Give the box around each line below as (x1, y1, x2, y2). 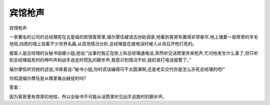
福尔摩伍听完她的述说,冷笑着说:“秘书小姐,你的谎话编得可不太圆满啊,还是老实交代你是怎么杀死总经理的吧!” (9, 66, 225, 72)
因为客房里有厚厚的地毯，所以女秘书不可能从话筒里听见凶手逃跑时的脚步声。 (9, 94, 167, 100)
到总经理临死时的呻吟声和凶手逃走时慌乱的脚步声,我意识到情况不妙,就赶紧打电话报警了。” (9, 57, 191, 63)
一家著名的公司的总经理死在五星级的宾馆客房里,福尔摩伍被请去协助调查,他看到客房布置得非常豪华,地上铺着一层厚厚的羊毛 (9, 34, 258, 40)
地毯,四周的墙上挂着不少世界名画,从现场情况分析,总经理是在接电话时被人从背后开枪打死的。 (9, 41, 197, 47)
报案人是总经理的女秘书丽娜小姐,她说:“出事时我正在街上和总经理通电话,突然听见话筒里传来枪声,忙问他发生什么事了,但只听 (9, 50, 258, 56)
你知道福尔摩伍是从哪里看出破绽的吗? (9, 75, 86, 81)
